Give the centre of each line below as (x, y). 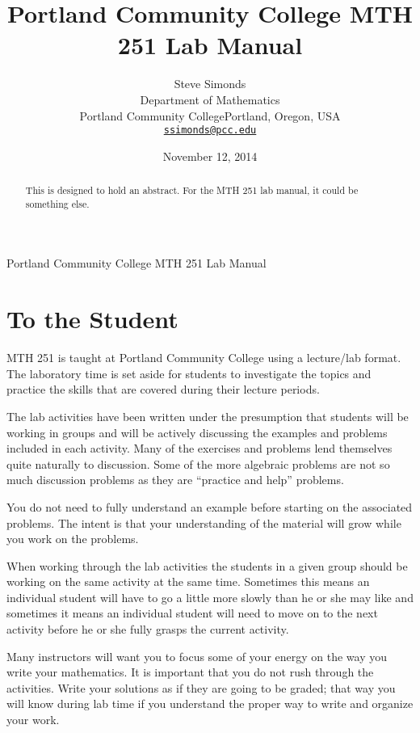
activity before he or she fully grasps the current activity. (148, 629)
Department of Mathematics (210, 99)
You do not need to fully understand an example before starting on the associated (210, 506)
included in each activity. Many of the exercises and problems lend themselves (199, 448)
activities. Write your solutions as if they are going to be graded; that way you (201, 687)
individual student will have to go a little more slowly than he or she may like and (210, 597)
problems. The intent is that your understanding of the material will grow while (204, 522)
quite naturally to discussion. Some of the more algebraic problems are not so (198, 463)
